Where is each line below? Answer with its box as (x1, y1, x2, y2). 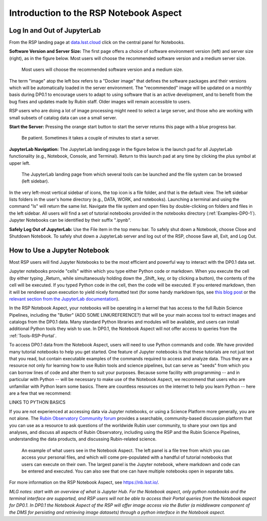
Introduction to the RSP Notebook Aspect (9, 7, 182, 18)
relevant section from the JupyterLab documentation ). (9, 296, 120, 302)
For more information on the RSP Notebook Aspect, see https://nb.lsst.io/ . (9, 479, 159, 485)
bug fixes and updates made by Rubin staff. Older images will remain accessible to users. (9, 98, 191, 104)
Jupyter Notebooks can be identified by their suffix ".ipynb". (9, 217, 132, 223)
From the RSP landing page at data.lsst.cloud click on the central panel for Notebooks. (9, 40, 185, 46)
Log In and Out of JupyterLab (9, 26, 101, 35)
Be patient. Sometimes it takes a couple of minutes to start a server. (21, 135, 160, 141)
